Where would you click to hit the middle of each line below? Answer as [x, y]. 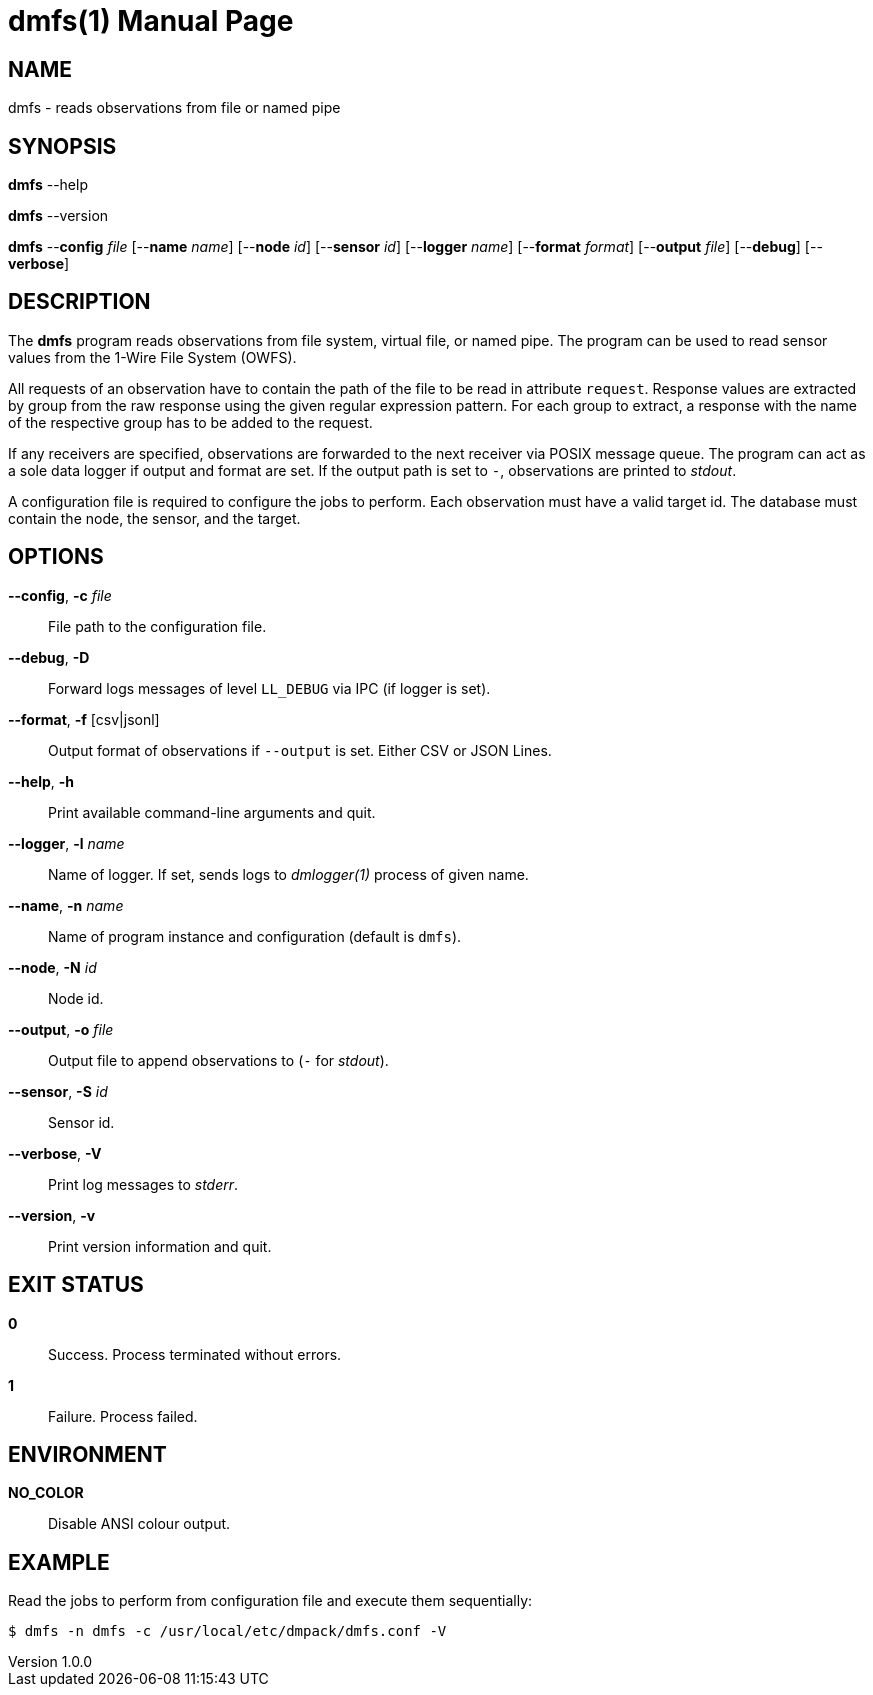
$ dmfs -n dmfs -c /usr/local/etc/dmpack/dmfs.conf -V [227, 1631]
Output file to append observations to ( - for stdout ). [218, 1060]
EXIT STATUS [76, 1285]
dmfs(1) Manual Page [151, 21]
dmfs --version [58, 216]
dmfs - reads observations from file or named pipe [174, 108]
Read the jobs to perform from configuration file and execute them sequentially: [270, 1601]
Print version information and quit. [160, 1246]
